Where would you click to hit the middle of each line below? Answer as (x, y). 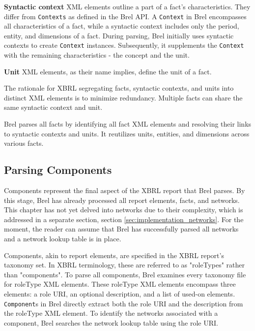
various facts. (24, 143)
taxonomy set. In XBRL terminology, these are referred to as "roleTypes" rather (124, 265)
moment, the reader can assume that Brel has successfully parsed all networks (121, 229)
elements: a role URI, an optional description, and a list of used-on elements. (120, 293)
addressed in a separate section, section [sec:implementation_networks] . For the (124, 219)
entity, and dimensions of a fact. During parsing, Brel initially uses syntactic (119, 35)
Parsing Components (58, 170)
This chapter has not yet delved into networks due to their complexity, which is (124, 210)
